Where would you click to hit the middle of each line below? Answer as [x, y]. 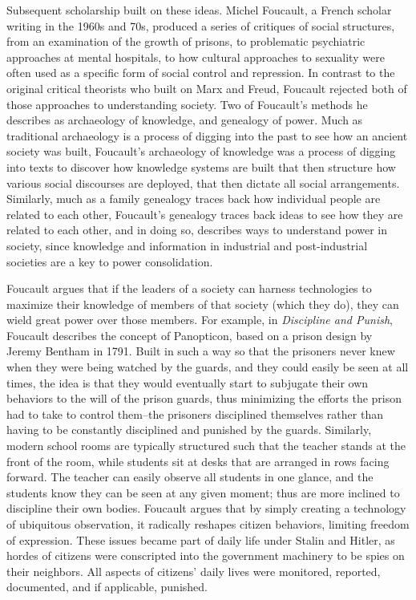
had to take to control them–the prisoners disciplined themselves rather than [195, 414]
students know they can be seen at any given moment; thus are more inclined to [203, 492]
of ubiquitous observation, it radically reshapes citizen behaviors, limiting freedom [208, 524]
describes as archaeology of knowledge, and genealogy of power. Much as [185, 120]
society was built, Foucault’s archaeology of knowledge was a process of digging [201, 151]
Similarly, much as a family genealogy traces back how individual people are [194, 199]
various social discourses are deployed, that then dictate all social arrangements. [203, 182]
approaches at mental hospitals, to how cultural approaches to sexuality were [196, 57]
